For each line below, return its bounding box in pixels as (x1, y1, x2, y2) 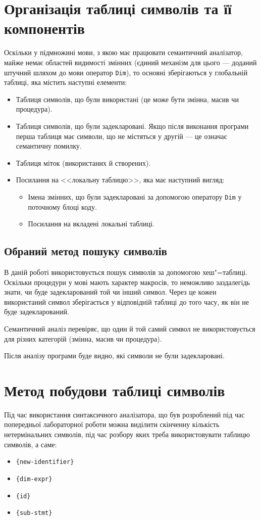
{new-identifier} (16, 458, 74, 466)
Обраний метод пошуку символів (4, 243, 167, 259)
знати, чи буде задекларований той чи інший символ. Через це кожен (4, 287, 217, 297)
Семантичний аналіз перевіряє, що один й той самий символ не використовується (4, 323, 255, 334)
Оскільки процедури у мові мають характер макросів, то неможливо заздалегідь (4, 276, 250, 287)
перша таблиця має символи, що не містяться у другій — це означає (16, 130, 227, 141)
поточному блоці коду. (28, 201, 97, 212)
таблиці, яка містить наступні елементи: (4, 77, 127, 87)
